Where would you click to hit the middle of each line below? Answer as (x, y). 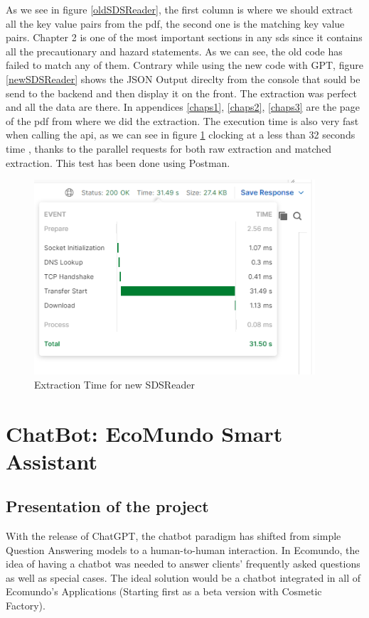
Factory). (26, 606)
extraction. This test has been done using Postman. (118, 162)
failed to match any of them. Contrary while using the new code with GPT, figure (184, 65)
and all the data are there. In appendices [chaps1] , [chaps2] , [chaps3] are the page (183, 107)
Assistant (52, 461)
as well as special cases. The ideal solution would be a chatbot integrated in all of (183, 577)
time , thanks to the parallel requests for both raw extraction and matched (169, 148)
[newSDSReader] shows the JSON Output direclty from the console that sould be (183, 78)
